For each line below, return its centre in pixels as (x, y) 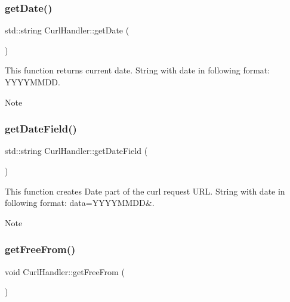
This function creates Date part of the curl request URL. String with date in (145, 191)
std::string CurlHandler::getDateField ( (76, 151)
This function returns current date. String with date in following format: (138, 70)
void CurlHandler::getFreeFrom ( (65, 271)
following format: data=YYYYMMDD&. (80, 203)
